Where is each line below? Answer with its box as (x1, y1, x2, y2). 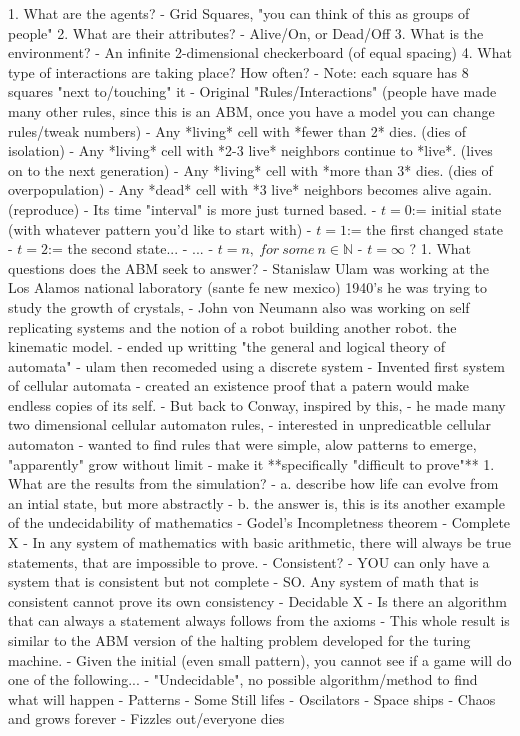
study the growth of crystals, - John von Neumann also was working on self (8, 296, 470, 317)
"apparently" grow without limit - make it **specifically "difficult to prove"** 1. (8, 453, 495, 474)
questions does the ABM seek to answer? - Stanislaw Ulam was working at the (8, 257, 490, 278)
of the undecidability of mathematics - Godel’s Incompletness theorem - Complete (8, 512, 511, 533)
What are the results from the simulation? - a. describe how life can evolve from (8, 473, 499, 494)
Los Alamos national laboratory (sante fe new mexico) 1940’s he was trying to (8, 277, 487, 298)
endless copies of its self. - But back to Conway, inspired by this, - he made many (8, 394, 506, 415)
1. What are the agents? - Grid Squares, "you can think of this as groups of (8, 3, 470, 23)
